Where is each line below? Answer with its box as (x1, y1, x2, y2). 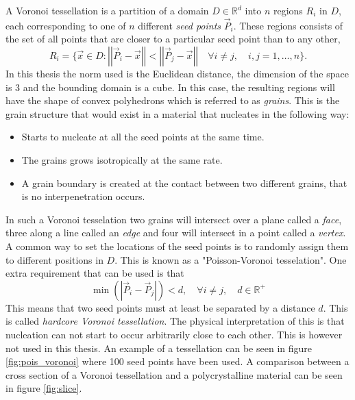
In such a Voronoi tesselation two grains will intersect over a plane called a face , (5, 212, 342, 226)
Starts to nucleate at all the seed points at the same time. (21, 129, 265, 144)
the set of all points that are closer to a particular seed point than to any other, (5, 32, 341, 46)
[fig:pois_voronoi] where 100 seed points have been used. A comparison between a (5, 354, 350, 368)
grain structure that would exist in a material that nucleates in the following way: (5, 106, 350, 121)
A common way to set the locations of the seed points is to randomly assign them (5, 238, 349, 253)
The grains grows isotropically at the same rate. (21, 152, 223, 166)
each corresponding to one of (5, 18, 126, 32)
